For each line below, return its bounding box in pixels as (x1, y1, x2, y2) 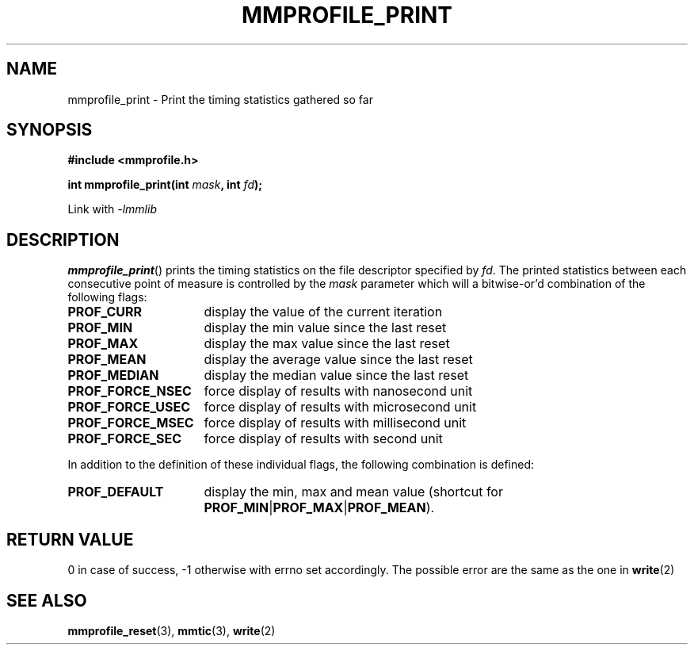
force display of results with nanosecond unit (204, 383, 473, 400)
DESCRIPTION (6, 229, 120, 250)
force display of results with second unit (204, 431, 443, 447)
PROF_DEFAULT (67, 484, 164, 500)
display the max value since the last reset (204, 335, 450, 352)
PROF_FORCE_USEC (67, 399, 191, 415)
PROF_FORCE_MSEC (67, 415, 194, 431)
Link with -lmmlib (67, 202, 157, 216)
